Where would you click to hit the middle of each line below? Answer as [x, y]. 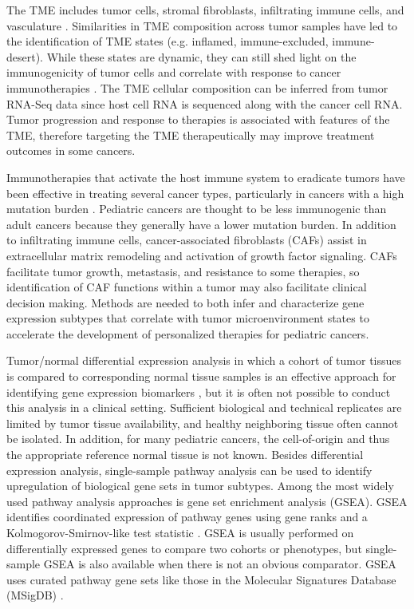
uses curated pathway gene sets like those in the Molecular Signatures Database [201, 579]
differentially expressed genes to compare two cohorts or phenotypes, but [184, 548]
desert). [25, 56]
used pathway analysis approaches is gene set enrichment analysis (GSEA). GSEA [207, 501]
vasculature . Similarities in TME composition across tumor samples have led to [202, 25]
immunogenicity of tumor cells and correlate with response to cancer [174, 72]
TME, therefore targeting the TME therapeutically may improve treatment [191, 134]
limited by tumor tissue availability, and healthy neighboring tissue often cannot [203, 423]
